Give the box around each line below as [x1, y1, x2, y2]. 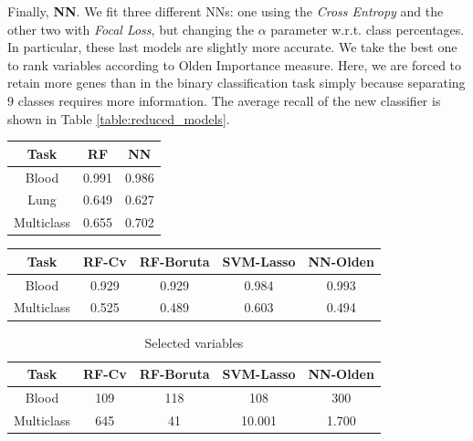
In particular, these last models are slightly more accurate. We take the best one [7, 37, 457, 57]
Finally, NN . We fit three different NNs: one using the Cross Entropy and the [7, 2, 444, 20]
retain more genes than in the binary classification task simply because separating [7, 73, 466, 92]
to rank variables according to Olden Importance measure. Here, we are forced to [7, 55, 462, 74]
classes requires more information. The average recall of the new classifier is [17, 90, 441, 110]
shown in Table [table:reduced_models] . [7, 109, 230, 128]
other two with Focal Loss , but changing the [7, 19, 254, 38]
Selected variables [144, 332, 244, 352]
